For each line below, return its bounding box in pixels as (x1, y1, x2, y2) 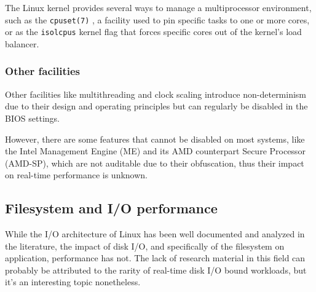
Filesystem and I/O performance (5, 199, 218, 218)
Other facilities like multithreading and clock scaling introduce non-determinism (5, 87, 307, 100)
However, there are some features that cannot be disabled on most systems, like (5, 132, 305, 145)
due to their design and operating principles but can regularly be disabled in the (5, 100, 308, 112)
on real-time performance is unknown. (5, 168, 148, 181)
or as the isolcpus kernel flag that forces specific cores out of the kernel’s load (5, 25, 302, 38)
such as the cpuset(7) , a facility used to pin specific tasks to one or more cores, (5, 13, 310, 26)
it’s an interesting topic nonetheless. (5, 275, 141, 288)
